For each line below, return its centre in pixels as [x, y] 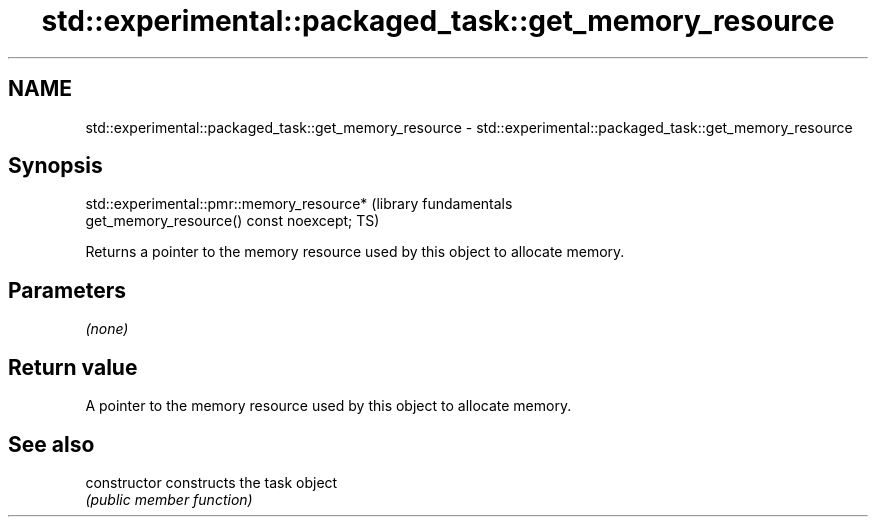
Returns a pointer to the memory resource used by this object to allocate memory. [355, 252]
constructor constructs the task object [211, 482]
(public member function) [169, 499]
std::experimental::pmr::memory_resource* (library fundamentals [299, 204]
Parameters [67, 290]
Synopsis [55, 166]
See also [51, 444]
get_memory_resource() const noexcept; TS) [232, 221]
